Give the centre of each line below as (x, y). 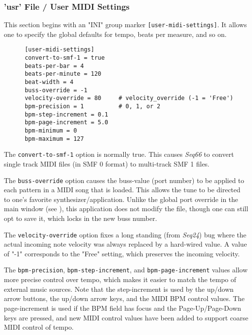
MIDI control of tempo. (39, 327)
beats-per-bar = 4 (54, 66)
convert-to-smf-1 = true (65, 58)
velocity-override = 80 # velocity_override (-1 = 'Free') (129, 98)
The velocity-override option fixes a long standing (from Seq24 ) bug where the (125, 234)
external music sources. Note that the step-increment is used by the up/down (119, 289)
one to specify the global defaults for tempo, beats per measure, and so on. (115, 34)
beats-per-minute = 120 (63, 74)
